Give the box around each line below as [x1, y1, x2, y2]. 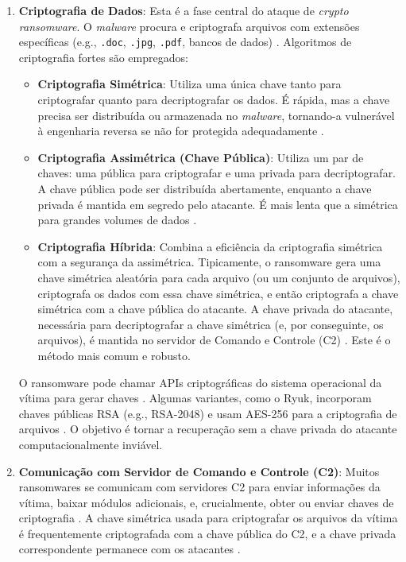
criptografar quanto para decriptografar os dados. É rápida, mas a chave [37, 91, 390, 108]
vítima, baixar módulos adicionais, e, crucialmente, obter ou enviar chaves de [18, 494, 394, 510]
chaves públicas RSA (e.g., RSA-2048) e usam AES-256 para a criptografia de [18, 405, 397, 421]
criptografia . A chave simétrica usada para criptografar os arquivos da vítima [18, 510, 398, 526]
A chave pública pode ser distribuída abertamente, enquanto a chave [37, 180, 372, 196]
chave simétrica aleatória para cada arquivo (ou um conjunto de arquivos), [37, 269, 400, 285]
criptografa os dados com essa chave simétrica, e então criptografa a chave [37, 285, 399, 301]
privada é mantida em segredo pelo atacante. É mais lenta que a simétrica [37, 196, 398, 212]
